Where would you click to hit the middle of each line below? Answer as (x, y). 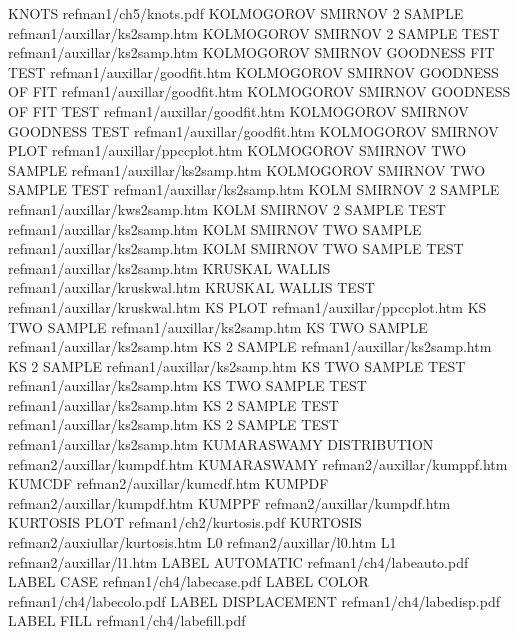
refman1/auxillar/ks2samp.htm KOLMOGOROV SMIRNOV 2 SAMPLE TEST (254, 32)
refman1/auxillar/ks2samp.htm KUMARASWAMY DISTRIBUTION (221, 444)
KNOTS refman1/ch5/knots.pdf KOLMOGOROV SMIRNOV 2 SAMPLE (236, 13)
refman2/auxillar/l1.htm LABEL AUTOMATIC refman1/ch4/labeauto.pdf (238, 561)
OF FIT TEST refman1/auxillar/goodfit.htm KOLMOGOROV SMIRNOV (238, 110)
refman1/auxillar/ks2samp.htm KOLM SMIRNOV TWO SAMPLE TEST (236, 248)
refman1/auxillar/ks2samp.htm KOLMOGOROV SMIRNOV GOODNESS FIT (251, 52)
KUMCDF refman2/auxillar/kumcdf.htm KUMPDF (168, 483)
